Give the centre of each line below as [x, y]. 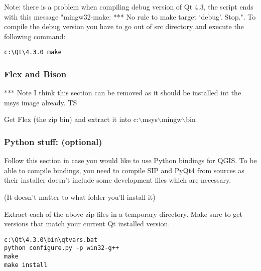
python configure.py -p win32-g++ [62, 248]
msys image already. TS [41, 102]
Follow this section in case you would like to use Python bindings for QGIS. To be [130, 160]
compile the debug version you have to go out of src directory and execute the [124, 26]
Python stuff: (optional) [53, 141]
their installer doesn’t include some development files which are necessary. [118, 180]
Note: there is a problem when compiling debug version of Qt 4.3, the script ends [129, 7]
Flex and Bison [35, 74]
